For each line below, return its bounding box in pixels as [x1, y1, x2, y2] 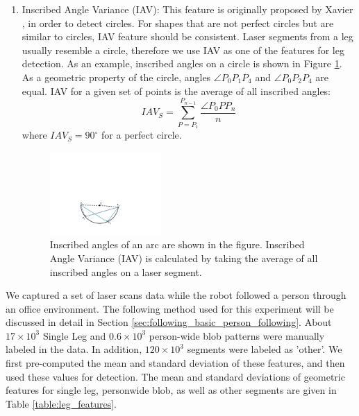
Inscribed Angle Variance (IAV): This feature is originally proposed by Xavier [22, 2, 353, 16]
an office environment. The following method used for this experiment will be [6, 301, 334, 315]
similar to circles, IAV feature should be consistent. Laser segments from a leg [22, 29, 353, 44]
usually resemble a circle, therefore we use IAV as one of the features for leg [22, 42, 344, 57]
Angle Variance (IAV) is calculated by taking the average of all [49, 250, 318, 265]
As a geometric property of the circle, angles [22, 69, 211, 84]
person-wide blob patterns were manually [149, 328, 325, 343]
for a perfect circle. [101, 128, 182, 142]
